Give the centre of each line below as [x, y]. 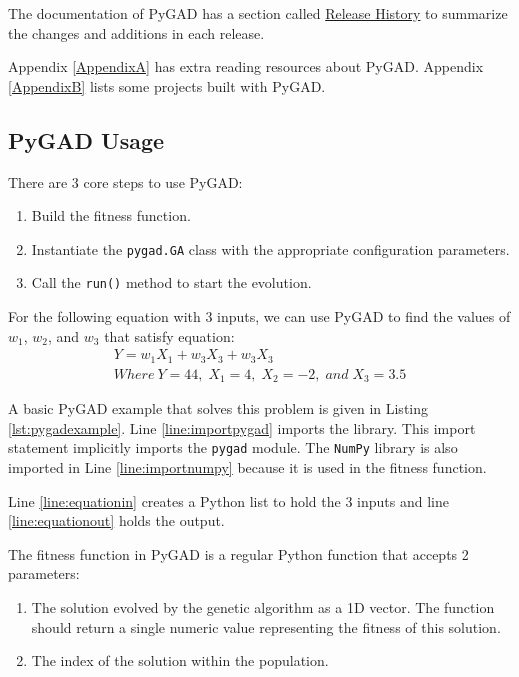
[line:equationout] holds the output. [116, 520]
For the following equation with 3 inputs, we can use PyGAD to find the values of [259, 316]
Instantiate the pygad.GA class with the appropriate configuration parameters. [270, 248]
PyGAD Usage [86, 139]
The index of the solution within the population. [180, 660]
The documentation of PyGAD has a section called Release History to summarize [258, 13]
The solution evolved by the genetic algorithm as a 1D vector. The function [263, 607]
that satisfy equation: [169, 335]
